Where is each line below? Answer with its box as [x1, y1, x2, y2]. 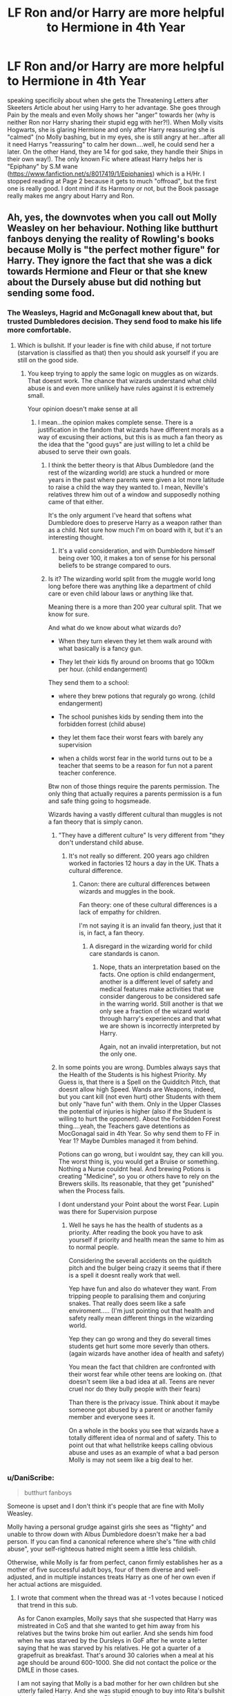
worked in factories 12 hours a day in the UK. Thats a [68, 859, 220, 867]
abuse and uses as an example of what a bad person [68, 1448, 220, 1457]
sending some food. [7, 287, 95, 299]
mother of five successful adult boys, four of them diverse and [7, 1565, 185, 1574]
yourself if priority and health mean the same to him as [68, 1235, 224, 1244]
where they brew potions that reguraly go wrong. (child [58, 692, 215, 700]
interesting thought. [48, 533, 104, 541]
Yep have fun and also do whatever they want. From [68, 1284, 217, 1293]
